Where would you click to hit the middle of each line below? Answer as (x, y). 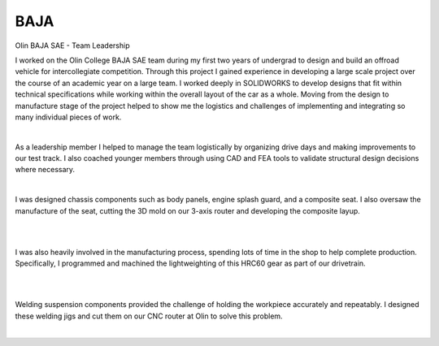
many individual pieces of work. (68, 117)
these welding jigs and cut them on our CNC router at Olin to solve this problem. (149, 316)
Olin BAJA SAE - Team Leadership (72, 45)
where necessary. (45, 170)
